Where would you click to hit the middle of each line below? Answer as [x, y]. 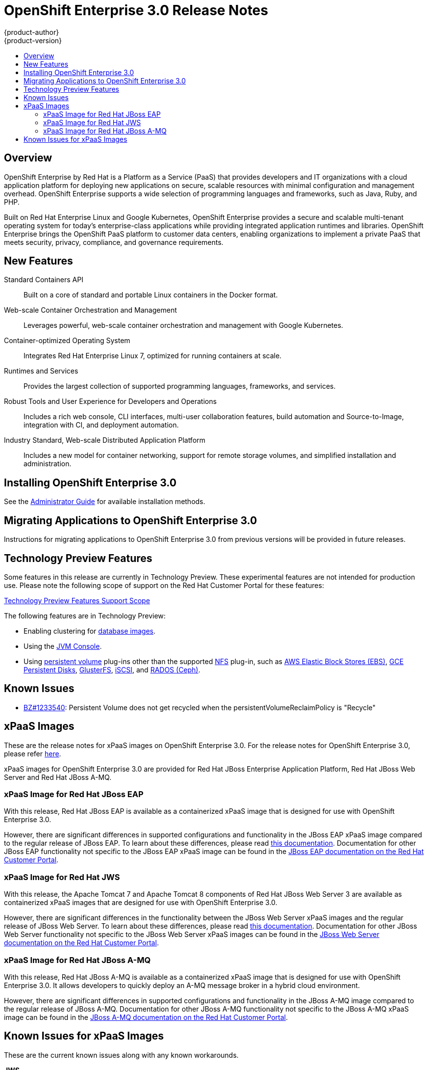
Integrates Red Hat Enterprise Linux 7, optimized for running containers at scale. [153, 356]
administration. [48, 464]
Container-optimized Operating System [67, 341]
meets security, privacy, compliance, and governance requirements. [114, 242]
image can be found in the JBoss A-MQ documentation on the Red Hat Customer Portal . [146, 1017]
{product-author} [32, 32]
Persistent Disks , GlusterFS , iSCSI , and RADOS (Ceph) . [112, 669]
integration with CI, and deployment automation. [101, 425]
